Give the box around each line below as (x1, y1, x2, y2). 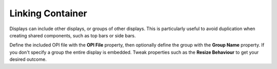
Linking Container (9, 8, 87, 19)
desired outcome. (9, 56, 47, 62)
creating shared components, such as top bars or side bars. (9, 32, 136, 38)
